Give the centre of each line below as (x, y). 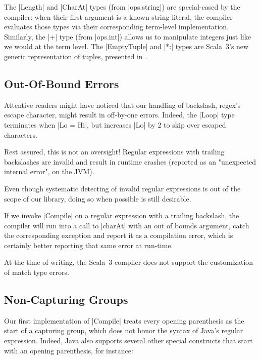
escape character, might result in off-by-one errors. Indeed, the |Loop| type (119, 115)
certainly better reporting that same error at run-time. (89, 245)
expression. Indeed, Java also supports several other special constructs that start (128, 341)
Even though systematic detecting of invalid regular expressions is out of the (122, 188)
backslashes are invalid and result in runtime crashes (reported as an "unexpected (130, 161)
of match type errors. (37, 272)
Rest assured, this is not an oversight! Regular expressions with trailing (114, 152)
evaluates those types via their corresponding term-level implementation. (116, 27)
